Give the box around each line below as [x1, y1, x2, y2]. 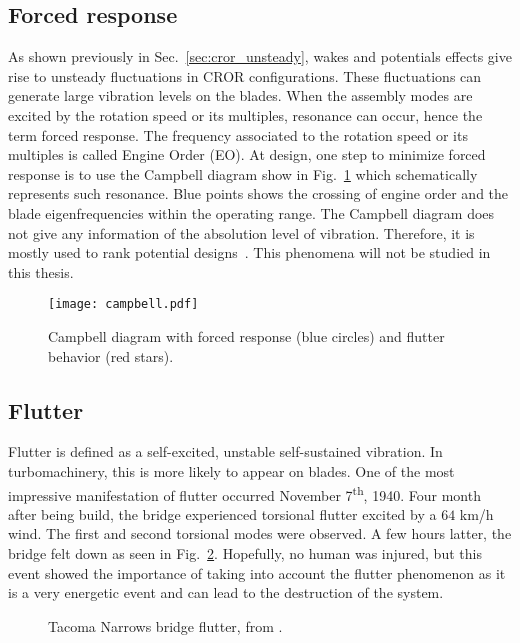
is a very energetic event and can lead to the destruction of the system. [8, 582, 444, 603]
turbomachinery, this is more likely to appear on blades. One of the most [8, 460, 455, 481]
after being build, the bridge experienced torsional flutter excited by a [8, 503, 437, 524]
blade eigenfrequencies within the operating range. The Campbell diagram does [8, 202, 495, 223]
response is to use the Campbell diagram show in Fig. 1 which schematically [8, 163, 478, 184]
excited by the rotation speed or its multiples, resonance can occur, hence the [8, 104, 483, 125]
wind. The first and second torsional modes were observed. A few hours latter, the [8, 523, 512, 544]
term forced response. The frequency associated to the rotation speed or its [8, 124, 468, 145]
